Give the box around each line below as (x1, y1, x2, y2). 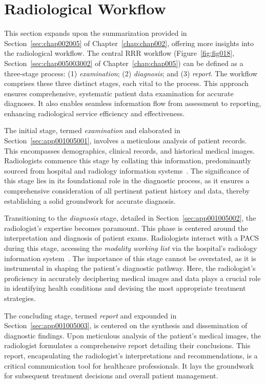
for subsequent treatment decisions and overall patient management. (4, 370, 218, 381)
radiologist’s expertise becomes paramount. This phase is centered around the (4, 222, 248, 233)
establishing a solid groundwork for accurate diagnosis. (4, 195, 176, 206)
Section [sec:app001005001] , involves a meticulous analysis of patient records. (4, 135, 247, 146)
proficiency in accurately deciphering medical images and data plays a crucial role (4, 272, 261, 283)
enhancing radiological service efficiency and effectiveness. (4, 108, 185, 118)
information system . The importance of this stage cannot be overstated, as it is (4, 252, 256, 263)
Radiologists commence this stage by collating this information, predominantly (4, 155, 251, 166)
